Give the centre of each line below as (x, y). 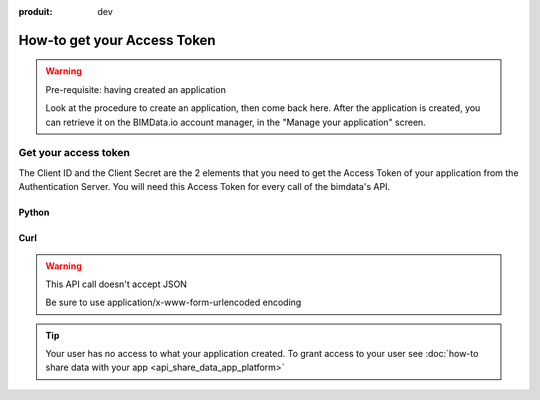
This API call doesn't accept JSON (116, 284)
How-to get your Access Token (117, 40)
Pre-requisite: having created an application (136, 89)
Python (34, 212)
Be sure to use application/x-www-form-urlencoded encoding (173, 302)
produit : (35, 11)
